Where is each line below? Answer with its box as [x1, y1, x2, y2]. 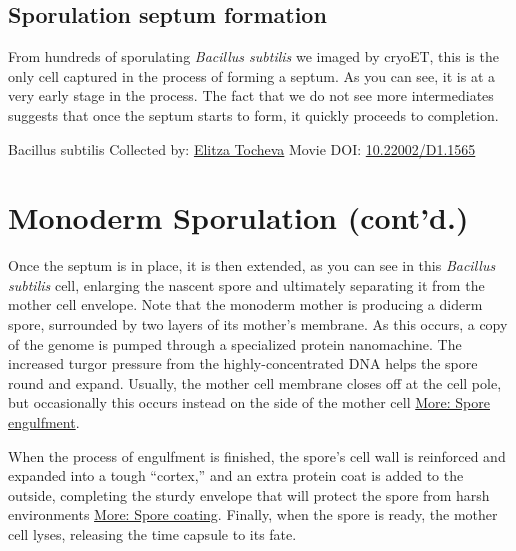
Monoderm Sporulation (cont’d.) [8, 197, 469, 238]
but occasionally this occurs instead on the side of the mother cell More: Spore [8, 392, 490, 413]
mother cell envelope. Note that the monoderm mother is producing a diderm [8, 294, 483, 315]
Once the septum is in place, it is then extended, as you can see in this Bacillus [8, 255, 496, 276]
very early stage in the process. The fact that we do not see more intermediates [8, 85, 494, 106]
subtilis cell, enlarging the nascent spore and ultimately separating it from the [8, 274, 485, 295]
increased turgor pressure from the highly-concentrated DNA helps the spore [8, 353, 478, 374]
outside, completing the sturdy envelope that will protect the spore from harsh [8, 484, 490, 505]
